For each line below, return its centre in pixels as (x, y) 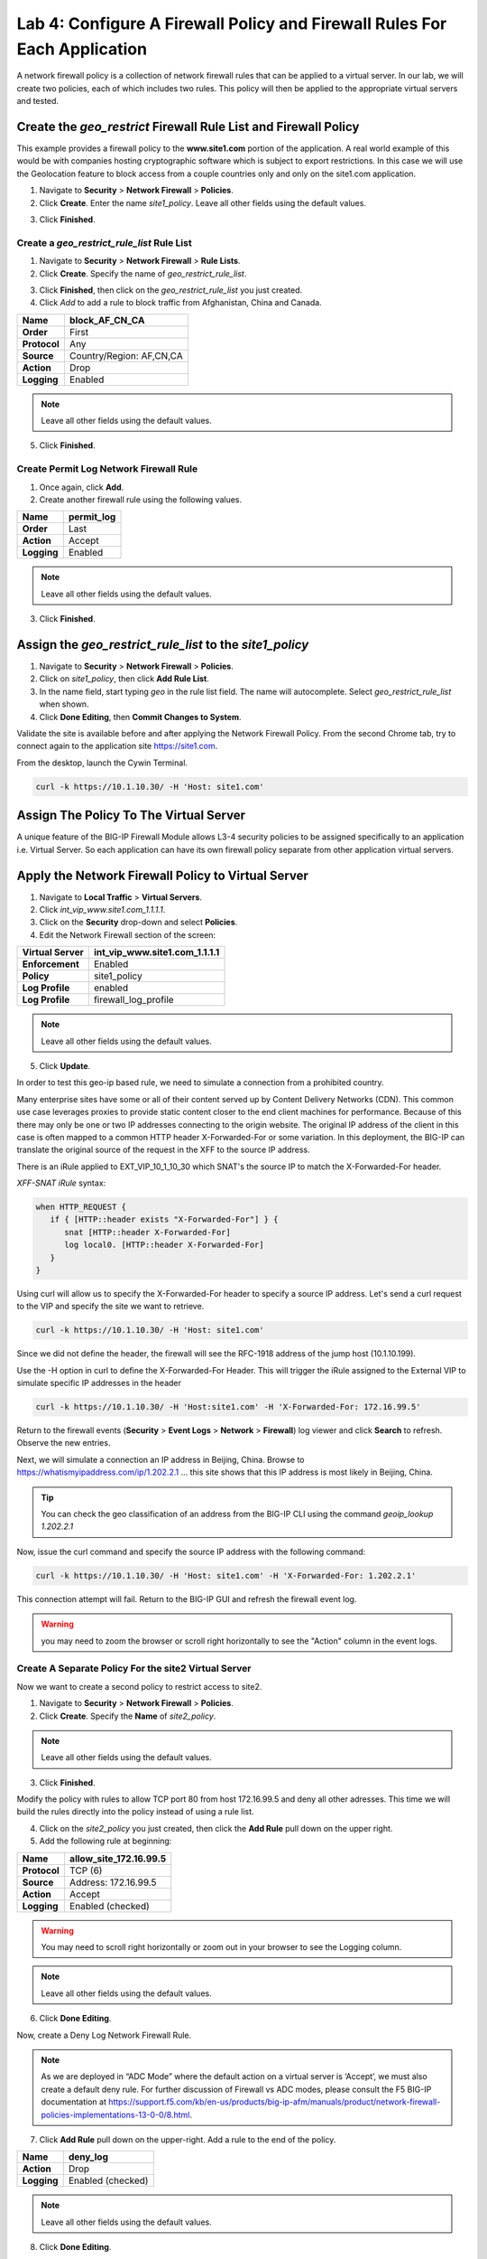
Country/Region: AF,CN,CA (126, 355)
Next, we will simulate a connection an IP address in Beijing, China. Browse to (161, 1459)
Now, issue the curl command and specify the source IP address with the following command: (191, 1551)
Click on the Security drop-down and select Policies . (138, 923)
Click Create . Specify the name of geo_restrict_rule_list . (143, 273)
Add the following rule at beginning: (106, 1841)
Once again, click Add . (82, 487)
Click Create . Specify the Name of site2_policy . (128, 1716)
